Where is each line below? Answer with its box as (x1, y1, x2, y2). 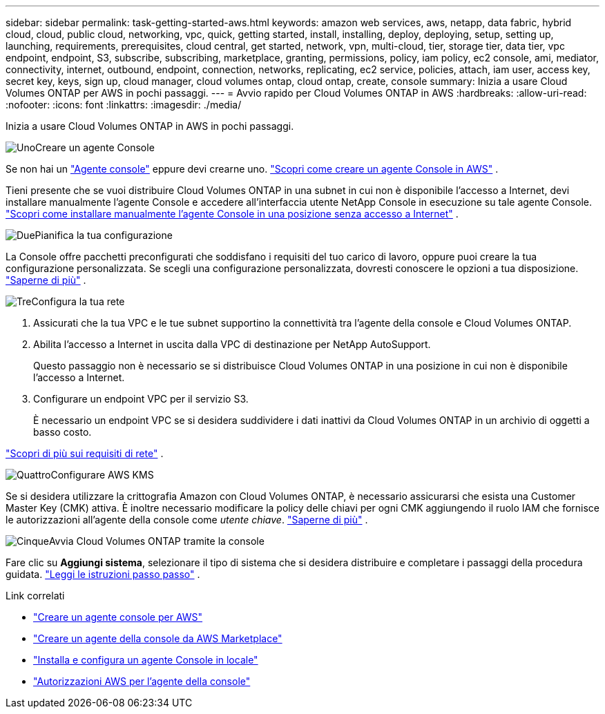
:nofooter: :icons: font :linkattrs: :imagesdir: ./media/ (6, 99, 242, 110)
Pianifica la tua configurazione (35, 229, 173, 241)
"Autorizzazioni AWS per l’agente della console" (33, 675, 251, 687)
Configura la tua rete (31, 296, 125, 307)
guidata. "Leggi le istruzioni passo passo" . (6, 568, 200, 580)
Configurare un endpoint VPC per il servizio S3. (33, 393, 249, 405)
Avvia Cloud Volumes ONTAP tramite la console (48, 535, 265, 547)
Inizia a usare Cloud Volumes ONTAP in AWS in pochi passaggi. (6, 120, 294, 132)
